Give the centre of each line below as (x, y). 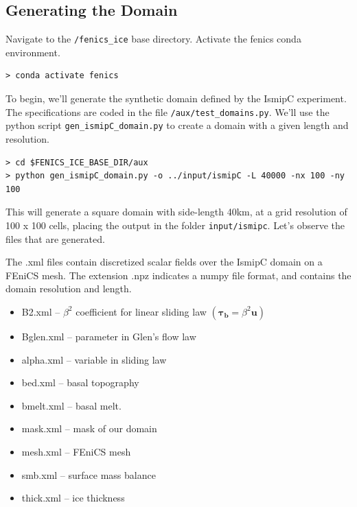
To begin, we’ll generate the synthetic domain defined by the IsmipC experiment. (176, 98)
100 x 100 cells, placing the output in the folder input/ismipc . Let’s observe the (175, 225)
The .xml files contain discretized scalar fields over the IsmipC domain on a (164, 262)
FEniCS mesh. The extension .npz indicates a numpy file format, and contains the (178, 275)
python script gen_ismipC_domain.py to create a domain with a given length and (177, 125)
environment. (33, 52)
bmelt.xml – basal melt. (71, 405)
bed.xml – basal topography (80, 382)
